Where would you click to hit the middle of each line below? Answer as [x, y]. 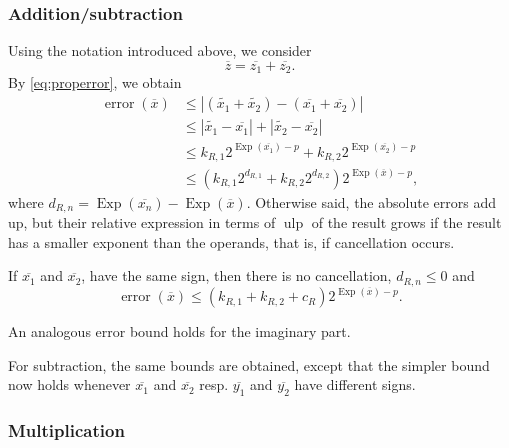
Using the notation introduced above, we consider [160, 50]
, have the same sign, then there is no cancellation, [236, 275]
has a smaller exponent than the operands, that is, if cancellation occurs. [231, 241]
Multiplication [66, 429]
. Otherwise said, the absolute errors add [371, 201]
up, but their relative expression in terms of [142, 221]
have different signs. [355, 384]
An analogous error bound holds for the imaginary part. [179, 331]
